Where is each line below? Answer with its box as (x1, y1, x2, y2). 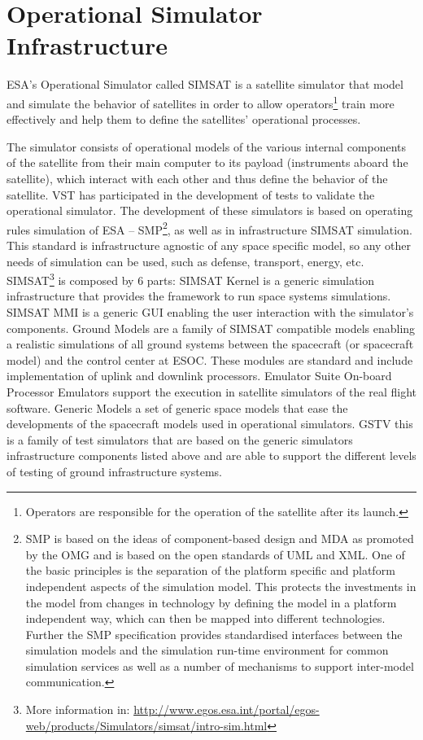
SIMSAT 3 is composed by (7, 269, 134, 288)
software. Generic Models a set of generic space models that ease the (7, 399, 348, 416)
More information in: (25, 701, 130, 718)
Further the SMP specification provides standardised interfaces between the (25, 625, 403, 642)
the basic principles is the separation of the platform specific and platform (25, 562, 395, 579)
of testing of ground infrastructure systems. (7, 462, 223, 479)
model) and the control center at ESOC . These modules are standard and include (7, 351, 413, 368)
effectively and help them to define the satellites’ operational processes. (7, 111, 361, 128)
